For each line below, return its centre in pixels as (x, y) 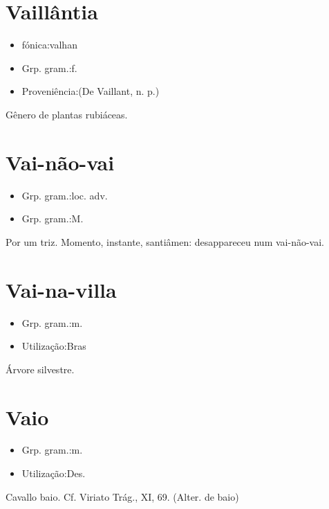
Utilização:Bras (54, 346)
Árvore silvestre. (40, 369)
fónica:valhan (49, 45)
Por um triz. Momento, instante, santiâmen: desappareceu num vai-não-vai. (165, 241)
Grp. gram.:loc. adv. (65, 195)
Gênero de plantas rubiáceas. (67, 114)
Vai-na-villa (61, 289)
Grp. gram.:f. (49, 68)
